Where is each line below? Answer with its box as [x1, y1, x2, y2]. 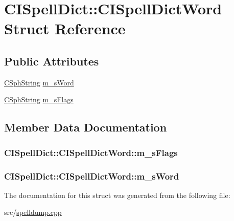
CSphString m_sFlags [4, 94, 74, 105]
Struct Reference [4, 18, 126, 39]
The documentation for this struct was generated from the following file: [4, 189, 230, 200]
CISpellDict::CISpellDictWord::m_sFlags [4, 146, 178, 159]
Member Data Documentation [4, 119, 167, 135]
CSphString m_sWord [4, 77, 74, 87]
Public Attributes [4, 53, 99, 69]
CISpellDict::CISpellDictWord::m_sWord [4, 169, 179, 182]
